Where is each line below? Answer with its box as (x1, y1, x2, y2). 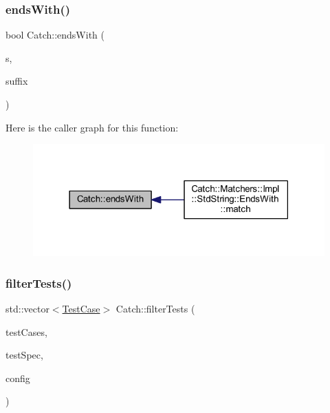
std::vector (5, 301, 49, 316)
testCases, (5, 324, 47, 339)
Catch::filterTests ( (115, 301, 195, 316)
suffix (5, 74, 28, 88)
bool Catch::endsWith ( (5, 28, 104, 42)
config (5, 370, 30, 385)
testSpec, (5, 348, 43, 362)
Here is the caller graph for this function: (5, 120, 179, 134)
